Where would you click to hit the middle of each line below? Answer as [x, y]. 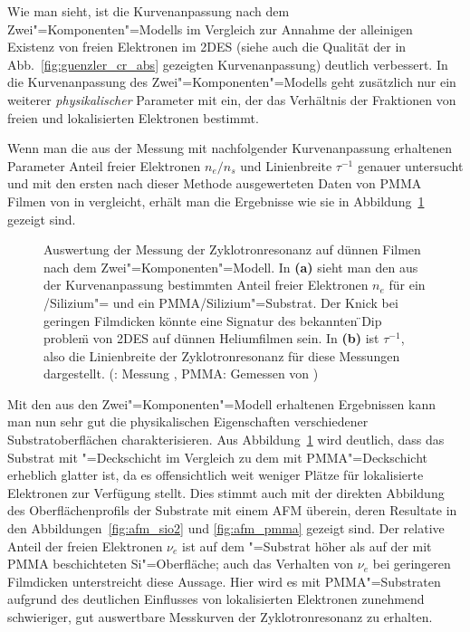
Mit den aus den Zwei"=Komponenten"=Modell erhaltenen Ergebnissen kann [222, 403]
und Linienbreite [286, 165]
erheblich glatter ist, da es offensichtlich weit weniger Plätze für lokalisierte [216, 475]
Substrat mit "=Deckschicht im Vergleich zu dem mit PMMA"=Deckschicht [217, 457]
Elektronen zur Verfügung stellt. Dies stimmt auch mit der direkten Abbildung [226, 492]
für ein [407, 285]
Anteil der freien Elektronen [85, 546]
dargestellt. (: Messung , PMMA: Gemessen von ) [181, 373]
